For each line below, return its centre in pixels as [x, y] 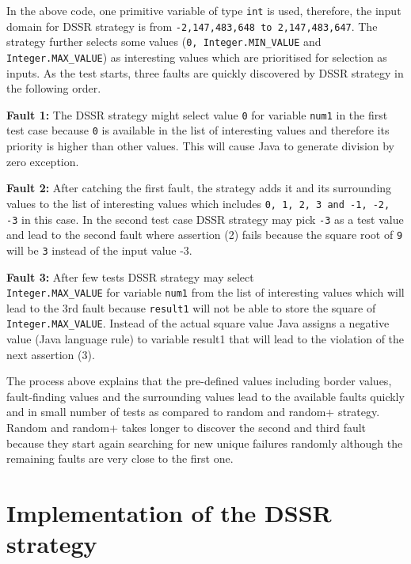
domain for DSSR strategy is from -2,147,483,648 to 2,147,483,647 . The [192, 26]
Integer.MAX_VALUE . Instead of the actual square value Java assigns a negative [198, 323]
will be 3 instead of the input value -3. [99, 250]
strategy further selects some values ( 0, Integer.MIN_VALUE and [164, 42]
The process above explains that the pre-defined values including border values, [199, 381]
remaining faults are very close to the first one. [120, 458]
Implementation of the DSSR [169, 513]
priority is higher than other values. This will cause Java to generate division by [200, 146]
